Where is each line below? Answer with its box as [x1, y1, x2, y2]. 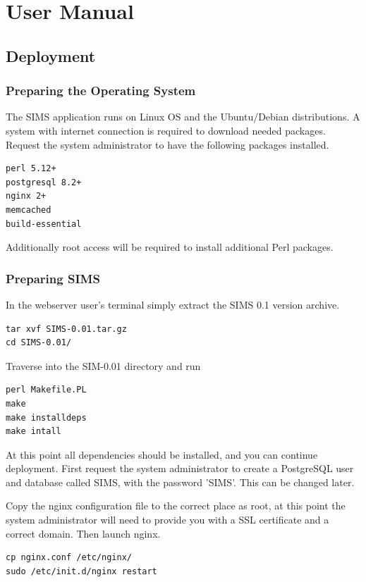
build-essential [6, 218, 82, 229]
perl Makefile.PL [6, 385, 87, 395]
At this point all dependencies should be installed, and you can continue [6, 447, 318, 462]
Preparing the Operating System [6, 82, 196, 99]
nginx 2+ [6, 191, 47, 202]
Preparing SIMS [6, 269, 100, 287]
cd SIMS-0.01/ [6, 338, 72, 348]
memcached [6, 204, 51, 215]
